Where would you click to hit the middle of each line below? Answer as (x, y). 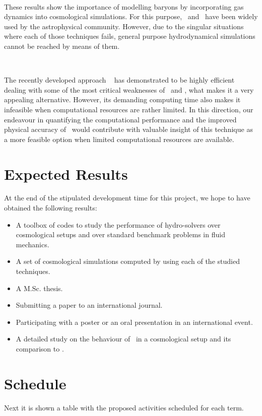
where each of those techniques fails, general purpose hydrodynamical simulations (130, 36)
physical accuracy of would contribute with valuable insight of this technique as (128, 129)
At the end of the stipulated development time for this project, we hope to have (127, 198)
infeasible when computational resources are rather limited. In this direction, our (129, 109)
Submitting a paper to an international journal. (89, 305)
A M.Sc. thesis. (39, 288)
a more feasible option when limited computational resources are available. (119, 139)
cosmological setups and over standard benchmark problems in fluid (120, 234)
